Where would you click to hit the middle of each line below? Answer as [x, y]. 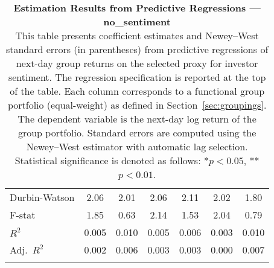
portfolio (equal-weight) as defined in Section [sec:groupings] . [137, 105]
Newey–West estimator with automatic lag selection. [137, 146]
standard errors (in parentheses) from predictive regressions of [137, 49]
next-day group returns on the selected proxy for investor [137, 63]
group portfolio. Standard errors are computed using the [137, 132]
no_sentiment [137, 21]
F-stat [23, 215]
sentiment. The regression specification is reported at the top [137, 77]
